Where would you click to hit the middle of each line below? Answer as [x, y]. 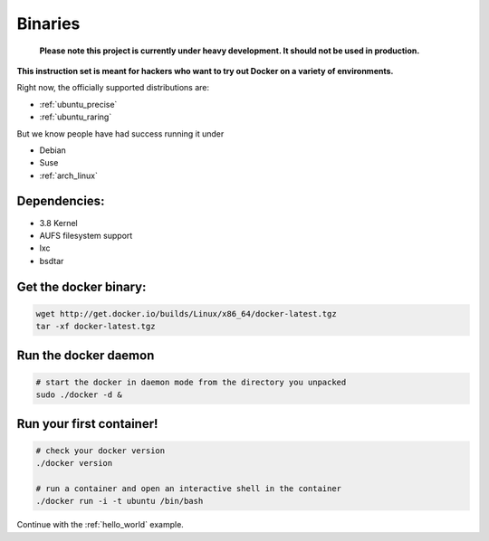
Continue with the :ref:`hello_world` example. [101, 525]
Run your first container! [87, 424]
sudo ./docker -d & [79, 395]
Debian [53, 150]
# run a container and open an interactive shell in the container [189, 488]
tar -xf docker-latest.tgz [96, 327]
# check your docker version [101, 451]
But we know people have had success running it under [120, 133]
